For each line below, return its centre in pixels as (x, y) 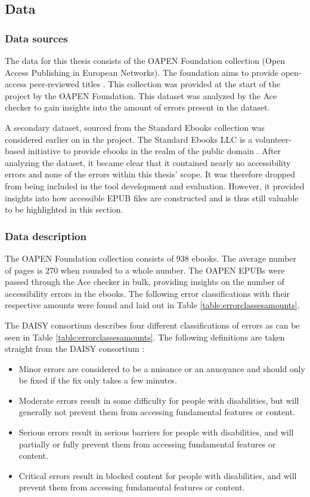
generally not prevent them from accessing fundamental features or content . (157, 412)
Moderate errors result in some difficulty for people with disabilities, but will (159, 400)
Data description (46, 236)
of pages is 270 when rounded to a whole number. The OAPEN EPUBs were (145, 270)
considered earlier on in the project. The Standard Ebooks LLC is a (129, 139)
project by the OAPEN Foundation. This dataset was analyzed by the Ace (141, 95)
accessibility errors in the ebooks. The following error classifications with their (147, 293)
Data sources (36, 38)
